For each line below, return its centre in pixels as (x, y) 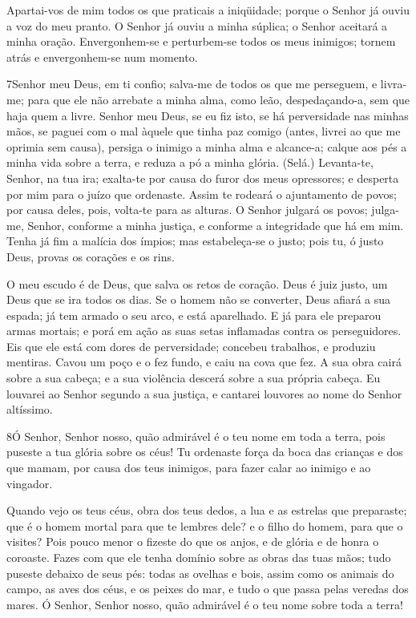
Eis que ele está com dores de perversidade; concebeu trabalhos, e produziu (191, 346)
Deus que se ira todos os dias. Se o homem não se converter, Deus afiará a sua (199, 299)
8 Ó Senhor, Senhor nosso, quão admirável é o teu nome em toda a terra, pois (196, 436)
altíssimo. (30, 409)
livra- (394, 84)
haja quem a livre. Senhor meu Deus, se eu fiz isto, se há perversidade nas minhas (208, 115)
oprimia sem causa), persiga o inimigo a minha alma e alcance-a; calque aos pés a (207, 146)
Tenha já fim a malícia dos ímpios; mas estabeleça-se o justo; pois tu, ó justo (195, 241)
